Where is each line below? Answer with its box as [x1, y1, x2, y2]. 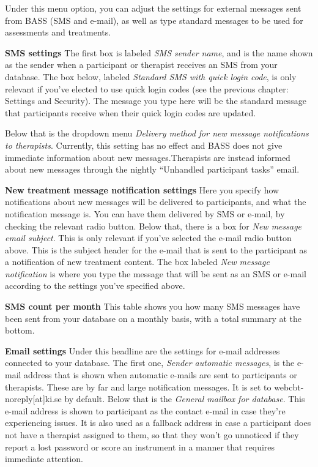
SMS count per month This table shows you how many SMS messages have [5, 300, 300, 313]
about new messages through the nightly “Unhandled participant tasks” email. [5, 163, 300, 176]
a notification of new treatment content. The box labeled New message [5, 255, 270, 268]
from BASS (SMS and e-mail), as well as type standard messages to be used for [5, 13, 303, 26]
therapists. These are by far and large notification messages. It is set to [5, 380, 272, 393]
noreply [5, 392, 33, 405]
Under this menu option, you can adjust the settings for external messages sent [5, 2, 301, 14]
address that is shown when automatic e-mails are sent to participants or [24, 368, 297, 381]
